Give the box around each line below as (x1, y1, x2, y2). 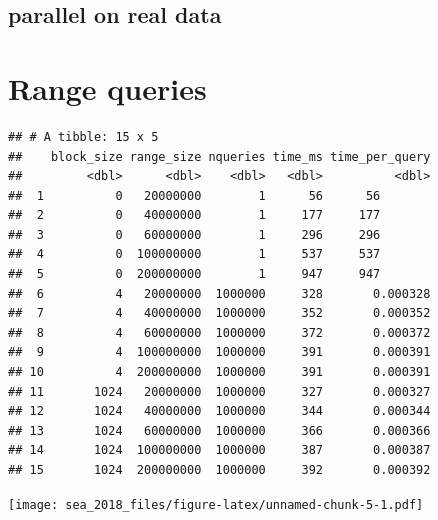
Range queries (8, 67, 207, 108)
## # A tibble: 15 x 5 (8, 129, 159, 144)
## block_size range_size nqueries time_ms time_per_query (8, 149, 431, 164)
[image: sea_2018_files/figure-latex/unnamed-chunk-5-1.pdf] (8, 497, 424, 512)
